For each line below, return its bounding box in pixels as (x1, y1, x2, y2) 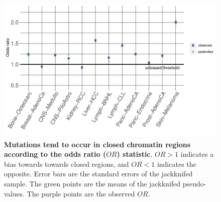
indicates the (157, 158, 196, 169)
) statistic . (117, 149, 153, 159)
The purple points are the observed (27, 188, 135, 198)
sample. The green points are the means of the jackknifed (4, 178, 181, 188)
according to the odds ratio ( (4, 149, 106, 159)
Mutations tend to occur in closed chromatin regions (4, 139, 191, 149)
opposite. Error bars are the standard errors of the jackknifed (4, 168, 193, 179)
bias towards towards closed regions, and (4, 158, 129, 169)
